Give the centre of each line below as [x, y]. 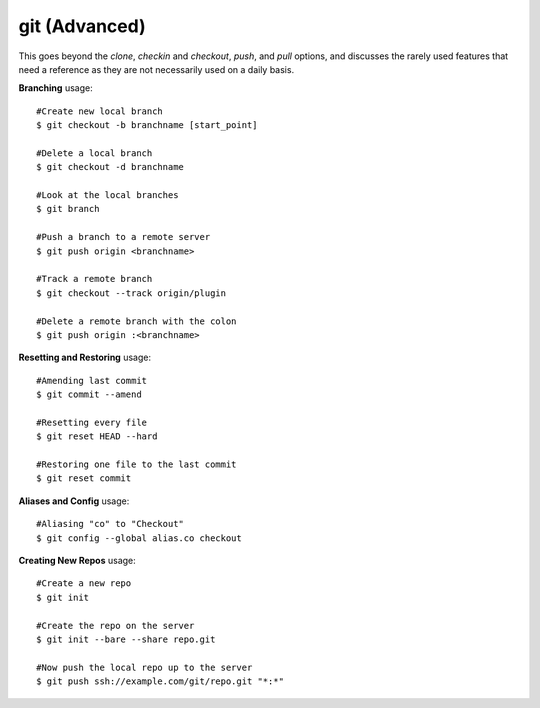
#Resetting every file [92, 422]
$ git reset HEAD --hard [97, 436]
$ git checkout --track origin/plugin [131, 293]
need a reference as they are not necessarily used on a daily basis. [156, 69]
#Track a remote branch [94, 279]
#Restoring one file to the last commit [136, 464]
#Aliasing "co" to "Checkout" [110, 524]
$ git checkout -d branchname [110, 167]
